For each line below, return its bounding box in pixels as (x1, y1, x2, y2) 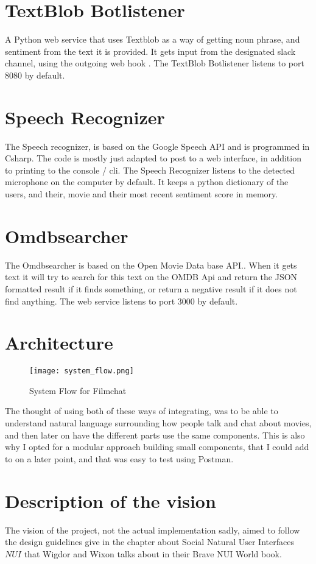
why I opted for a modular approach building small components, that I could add (5, 440, 309, 453)
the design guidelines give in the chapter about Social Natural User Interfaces (5, 535, 294, 548)
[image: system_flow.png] (29, 367, 134, 376)
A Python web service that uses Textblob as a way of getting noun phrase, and (5, 33, 300, 46)
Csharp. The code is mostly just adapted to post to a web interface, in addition (5, 152, 301, 164)
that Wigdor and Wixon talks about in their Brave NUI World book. (24, 547, 282, 560)
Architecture (5, 330, 113, 355)
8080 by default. (5, 68, 65, 81)
